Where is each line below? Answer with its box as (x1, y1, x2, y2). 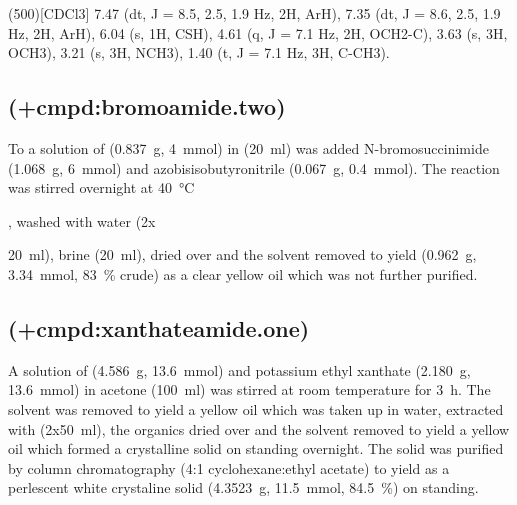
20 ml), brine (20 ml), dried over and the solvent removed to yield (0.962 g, (8, 244, 477, 265)
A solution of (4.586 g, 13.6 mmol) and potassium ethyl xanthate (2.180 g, (8, 359, 471, 380)
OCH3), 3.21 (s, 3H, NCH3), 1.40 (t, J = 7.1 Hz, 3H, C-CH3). (8, 42, 390, 63)
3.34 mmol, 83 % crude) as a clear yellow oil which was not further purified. (8, 263, 478, 284)
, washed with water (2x (8, 210, 156, 231)
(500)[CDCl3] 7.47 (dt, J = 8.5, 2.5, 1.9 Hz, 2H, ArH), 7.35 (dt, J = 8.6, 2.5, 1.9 (8, 3, 501, 23)
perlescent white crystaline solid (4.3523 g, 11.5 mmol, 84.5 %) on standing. (8, 477, 479, 498)
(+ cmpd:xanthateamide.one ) (8, 312, 310, 343)
